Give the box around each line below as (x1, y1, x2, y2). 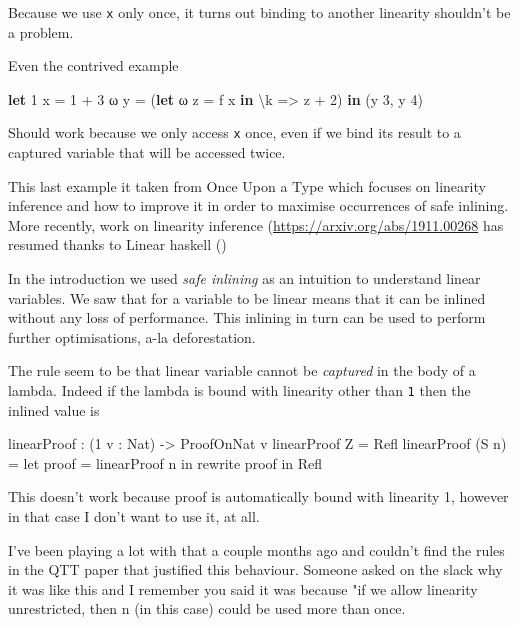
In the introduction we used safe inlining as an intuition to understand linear (8, 268, 481, 289)
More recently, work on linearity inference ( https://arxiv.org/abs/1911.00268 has (8, 214, 504, 235)
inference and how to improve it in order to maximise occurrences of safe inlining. (8, 195, 509, 216)
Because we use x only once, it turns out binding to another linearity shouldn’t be (8, 2, 511, 22)
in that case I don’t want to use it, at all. (8, 506, 260, 527)
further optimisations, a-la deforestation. (8, 326, 256, 347)
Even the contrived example (8, 55, 179, 76)
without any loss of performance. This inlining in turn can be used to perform (8, 307, 486, 328)
